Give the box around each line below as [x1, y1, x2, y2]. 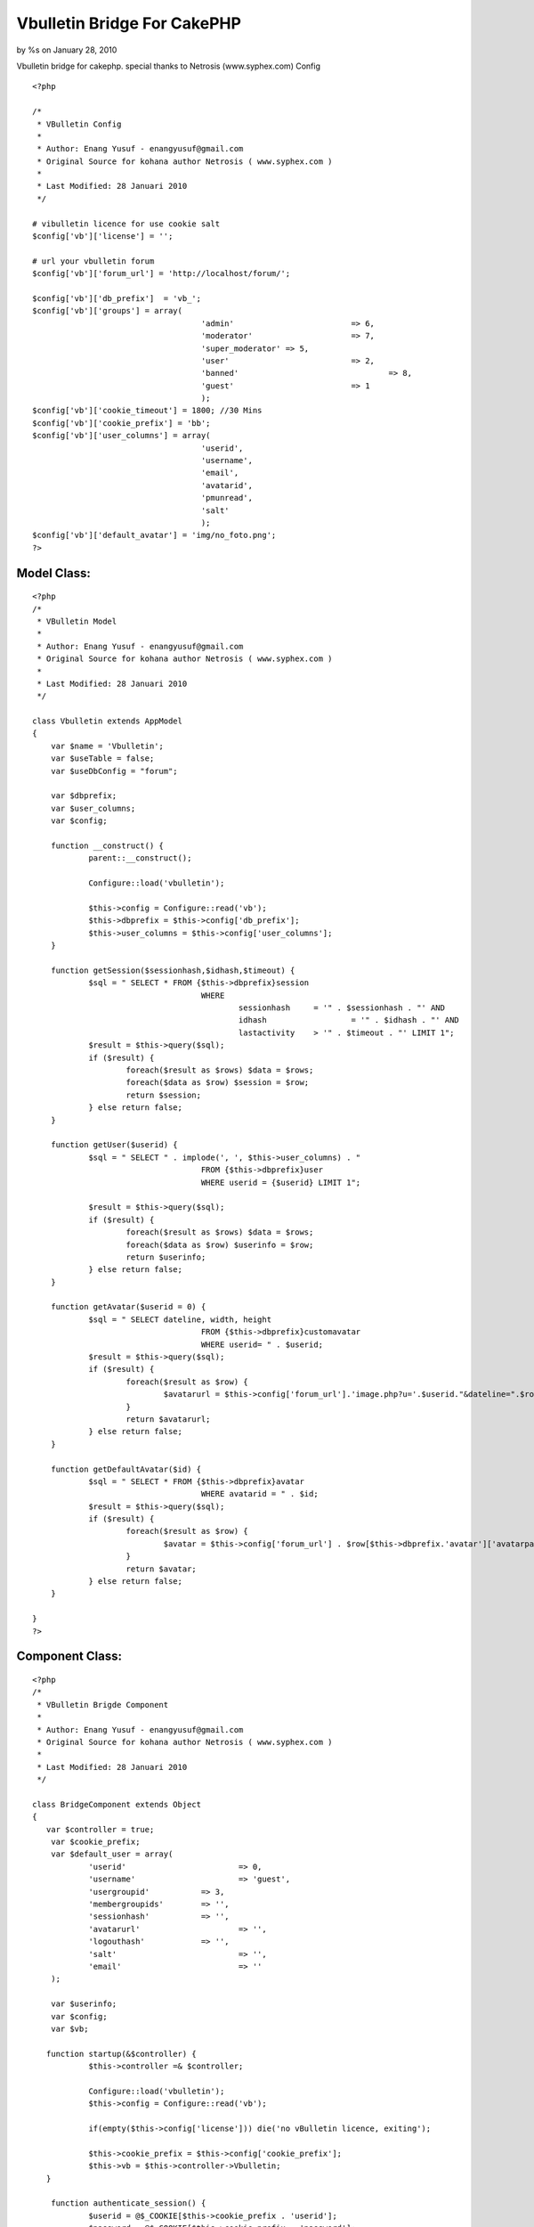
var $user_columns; [50, 803, 136, 813]
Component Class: [16, 1649, 122, 1664]
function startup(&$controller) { [45, 2049, 198, 2059]
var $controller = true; [45, 1824, 155, 1834]
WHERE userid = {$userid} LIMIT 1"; [200, 1177, 361, 1187]
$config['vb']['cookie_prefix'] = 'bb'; [32, 418, 211, 428]
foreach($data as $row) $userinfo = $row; [125, 1239, 314, 1250]
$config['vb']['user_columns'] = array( [32, 430, 211, 441]
